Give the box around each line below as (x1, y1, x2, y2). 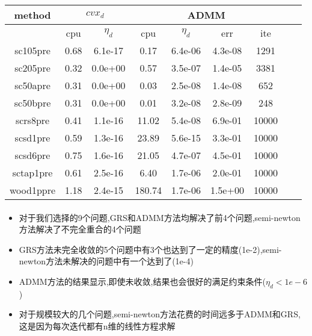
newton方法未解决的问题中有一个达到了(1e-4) (19, 255, 194, 267)
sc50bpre (14, 96, 51, 110)
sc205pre (14, 61, 50, 75)
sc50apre (14, 78, 50, 92)
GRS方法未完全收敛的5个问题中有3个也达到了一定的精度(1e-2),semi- (19, 243, 282, 255)
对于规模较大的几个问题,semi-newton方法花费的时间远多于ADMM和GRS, (19, 308, 301, 320)
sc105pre (14, 43, 50, 57)
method (14, 8, 51, 22)
